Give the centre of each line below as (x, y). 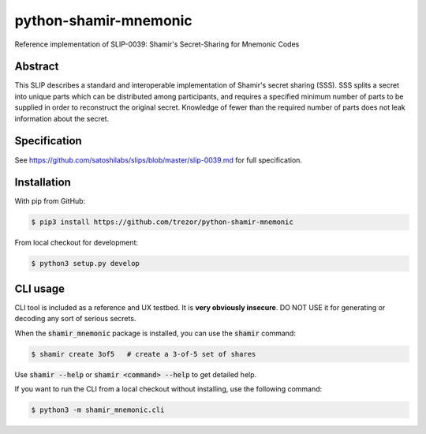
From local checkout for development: (76, 243)
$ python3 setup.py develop (85, 264)
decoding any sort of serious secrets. (75, 319)
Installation (43, 183)
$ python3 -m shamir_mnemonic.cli (98, 410)
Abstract (37, 67)
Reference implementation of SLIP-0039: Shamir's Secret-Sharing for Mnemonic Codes (157, 44)
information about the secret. (62, 118)
